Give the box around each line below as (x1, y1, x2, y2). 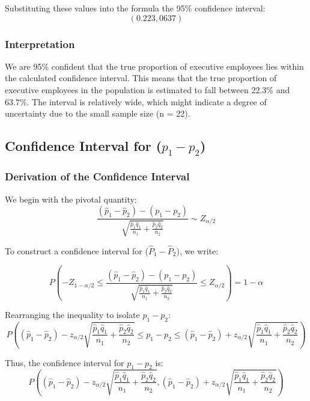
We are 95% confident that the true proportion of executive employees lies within (5, 60, 304, 72)
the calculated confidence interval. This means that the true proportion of (5, 72, 277, 84)
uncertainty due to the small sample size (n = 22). (5, 107, 190, 120)
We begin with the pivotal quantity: (5, 192, 137, 205)
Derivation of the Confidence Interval (5, 169, 190, 184)
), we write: (176, 244, 219, 257)
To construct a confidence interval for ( (5, 244, 148, 257)
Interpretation (5, 36, 75, 51)
